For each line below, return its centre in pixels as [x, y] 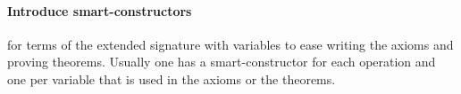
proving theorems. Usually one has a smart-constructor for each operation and [222, 62]
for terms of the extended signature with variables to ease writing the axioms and [230, 44]
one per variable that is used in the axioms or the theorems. [172, 78]
